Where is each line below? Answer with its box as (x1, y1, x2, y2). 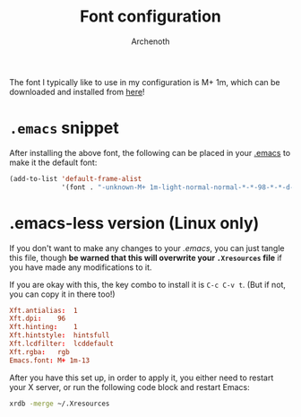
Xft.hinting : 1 (9, 323, 78, 332)
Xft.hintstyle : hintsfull (9, 331, 110, 340)
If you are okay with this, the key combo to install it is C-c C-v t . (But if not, (9, 279, 287, 290)
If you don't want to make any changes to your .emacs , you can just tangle (9, 242, 285, 253)
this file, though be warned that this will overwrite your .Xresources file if (9, 252, 282, 263)
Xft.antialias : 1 (9, 306, 78, 315)
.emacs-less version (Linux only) (9, 213, 260, 233)
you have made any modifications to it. (9, 262, 152, 273)
